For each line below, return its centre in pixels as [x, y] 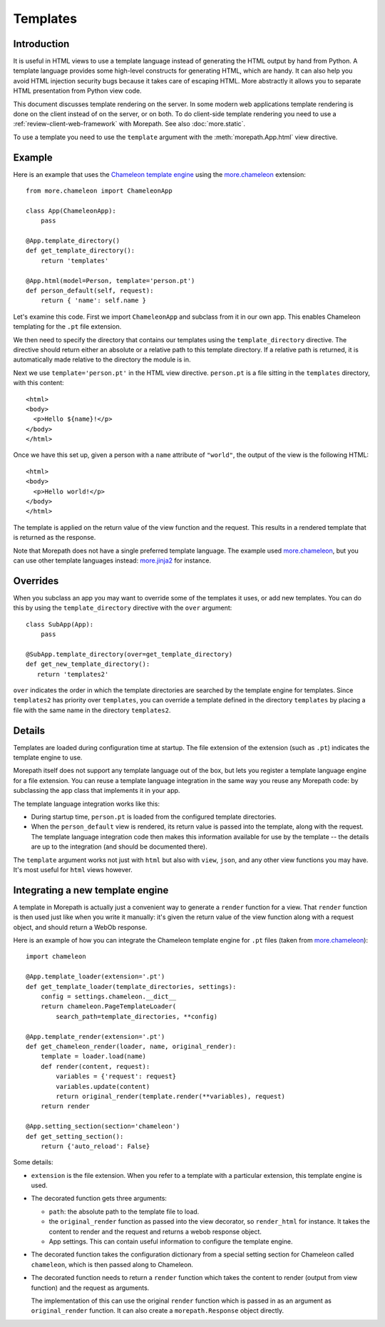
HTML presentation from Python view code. [77, 91]
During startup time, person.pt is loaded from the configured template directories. [154, 817]
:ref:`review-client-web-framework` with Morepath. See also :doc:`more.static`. [129, 124]
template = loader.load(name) [93, 1056]
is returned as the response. [55, 538]
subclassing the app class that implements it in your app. [97, 791]
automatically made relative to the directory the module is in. [102, 359]
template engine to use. [48, 758]
